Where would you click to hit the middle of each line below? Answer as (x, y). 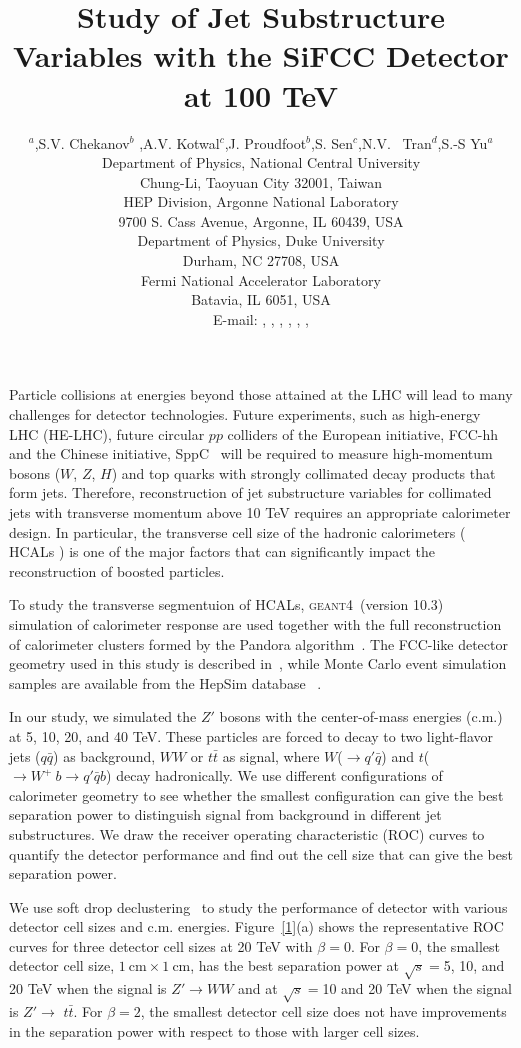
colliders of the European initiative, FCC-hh (363, 433)
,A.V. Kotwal (179, 142)
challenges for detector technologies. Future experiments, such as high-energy (245, 414)
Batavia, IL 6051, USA (261, 299)
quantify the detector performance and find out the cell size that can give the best (261, 853)
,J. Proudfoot (265, 142)
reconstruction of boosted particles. (117, 570)
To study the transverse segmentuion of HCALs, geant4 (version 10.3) (226, 604)
